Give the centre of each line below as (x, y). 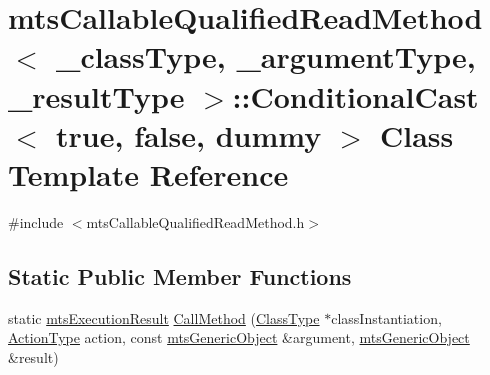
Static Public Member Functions (180, 275)
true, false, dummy (189, 134)
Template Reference (148, 173)
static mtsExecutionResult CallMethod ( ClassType (164, 317)
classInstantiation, (386, 317)
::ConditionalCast (355, 95)
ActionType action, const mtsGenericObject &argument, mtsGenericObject (239, 337)
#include (36, 221)
